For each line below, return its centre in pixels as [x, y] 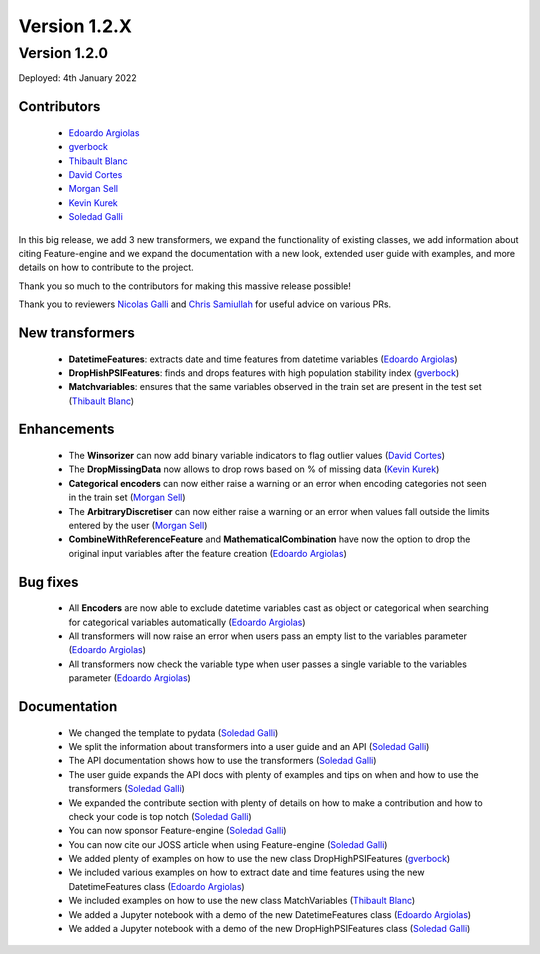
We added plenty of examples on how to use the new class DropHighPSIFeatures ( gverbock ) [259, 859]
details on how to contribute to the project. [106, 267]
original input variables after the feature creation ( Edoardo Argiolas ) [207, 553]
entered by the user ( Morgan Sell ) [138, 526]
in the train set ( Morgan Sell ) [127, 497]
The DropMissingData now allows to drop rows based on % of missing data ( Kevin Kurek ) [254, 469]
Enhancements [66, 429]
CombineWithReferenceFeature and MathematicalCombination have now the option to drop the [269, 539]
